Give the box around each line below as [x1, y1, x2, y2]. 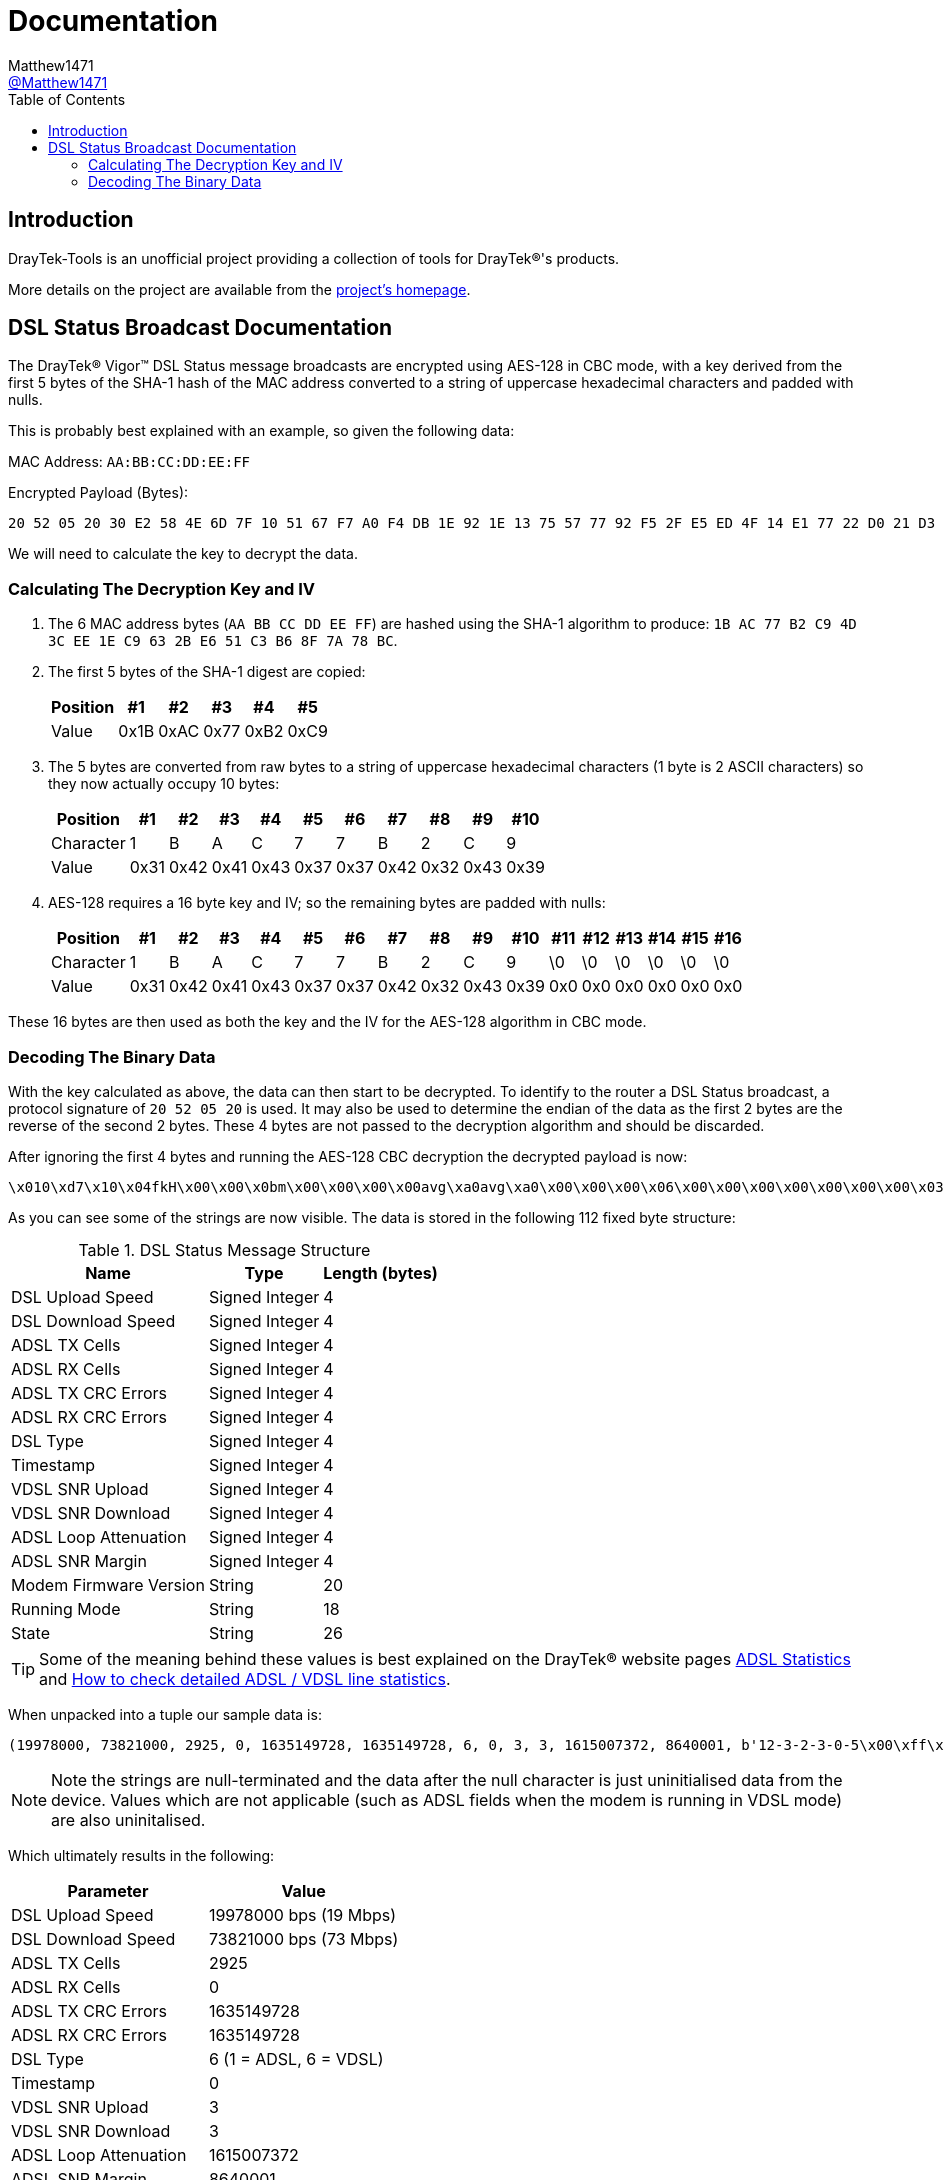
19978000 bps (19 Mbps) [208, 1904, 397, 1925]
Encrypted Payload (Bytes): [8, 484, 189, 502]
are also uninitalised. [51, 1809, 206, 1830]
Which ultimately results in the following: [8, 1846, 275, 1864]
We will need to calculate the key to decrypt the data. [8, 545, 358, 563]
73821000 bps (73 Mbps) [208, 1928, 399, 1949]
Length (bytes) [323, 1262, 438, 1283]
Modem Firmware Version [11, 1574, 205, 1595]
